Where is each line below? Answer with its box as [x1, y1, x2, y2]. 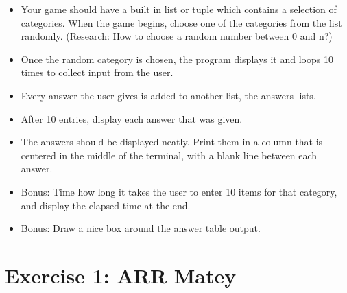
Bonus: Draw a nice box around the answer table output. [21, 221, 261, 235]
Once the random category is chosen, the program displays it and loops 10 [21, 51, 333, 66]
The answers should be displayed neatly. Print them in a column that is [21, 134, 323, 149]
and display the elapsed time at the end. [21, 198, 191, 212]
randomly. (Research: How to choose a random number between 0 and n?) [21, 29, 333, 43]
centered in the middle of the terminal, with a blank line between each [21, 148, 318, 162]
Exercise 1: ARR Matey [5, 261, 237, 289]
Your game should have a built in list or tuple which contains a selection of [21, 2, 337, 16]
